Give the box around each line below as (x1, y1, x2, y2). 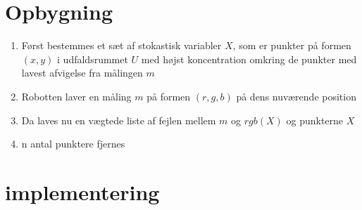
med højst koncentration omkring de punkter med (141, 51, 357, 66)
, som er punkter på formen (232, 38, 351, 53)
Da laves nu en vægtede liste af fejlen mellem (21, 112, 216, 127)
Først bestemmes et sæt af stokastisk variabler (21, 38, 222, 53)
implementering (5, 177, 160, 206)
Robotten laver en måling (21, 88, 132, 103)
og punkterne (286, 112, 344, 127)
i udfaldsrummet (57, 51, 128, 66)
